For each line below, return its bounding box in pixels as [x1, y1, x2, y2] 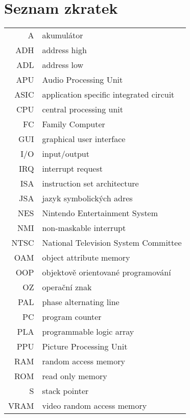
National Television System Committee [42, 237, 182, 249]
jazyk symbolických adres [42, 192, 133, 204]
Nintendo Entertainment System [42, 207, 158, 219]
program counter [42, 311, 102, 323]
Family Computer [42, 118, 105, 130]
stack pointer [42, 385, 89, 397]
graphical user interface [42, 133, 126, 145]
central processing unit [42, 103, 123, 115]
